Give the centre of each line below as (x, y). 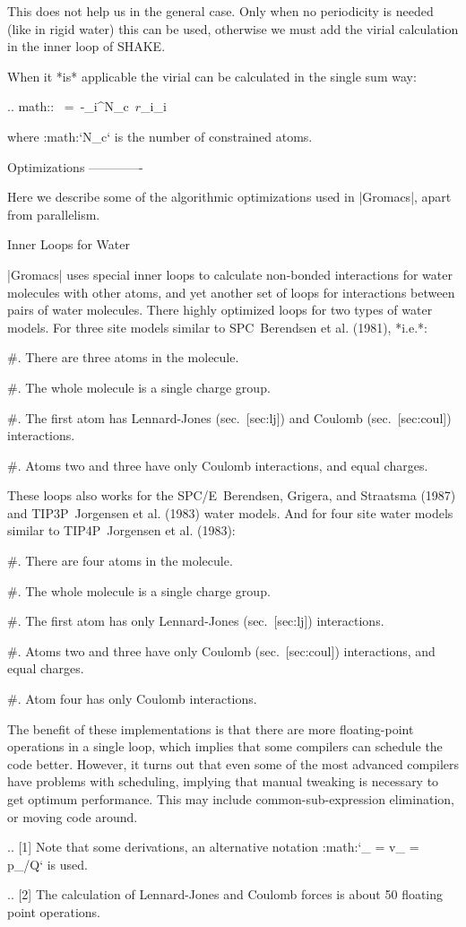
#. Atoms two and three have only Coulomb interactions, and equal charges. (218, 465)
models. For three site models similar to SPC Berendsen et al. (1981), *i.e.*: (217, 327)
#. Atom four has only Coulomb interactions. (132, 699)
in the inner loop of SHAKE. (86, 46)
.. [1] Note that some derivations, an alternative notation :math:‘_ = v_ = (213, 847)
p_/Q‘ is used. (47, 864)
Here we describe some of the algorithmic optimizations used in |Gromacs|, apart (229, 197)
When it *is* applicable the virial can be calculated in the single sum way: (212, 76)
